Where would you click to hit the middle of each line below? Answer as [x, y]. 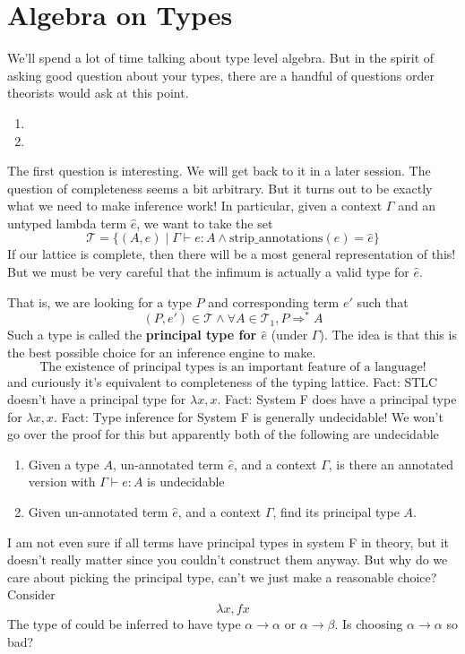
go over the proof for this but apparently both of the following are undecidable [223, 434]
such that [383, 301]
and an [417, 206]
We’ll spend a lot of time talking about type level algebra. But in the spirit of [221, 58]
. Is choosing [369, 624]
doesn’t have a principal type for [97, 399]
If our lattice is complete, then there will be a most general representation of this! [232, 254]
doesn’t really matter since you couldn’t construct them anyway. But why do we [228, 559]
